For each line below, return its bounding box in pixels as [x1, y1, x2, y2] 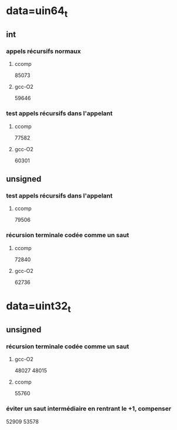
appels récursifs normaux [6, 47, 81, 55]
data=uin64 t [6, 4, 68, 19]
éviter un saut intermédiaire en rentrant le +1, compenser [6, 405, 172, 413]
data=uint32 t [6, 299, 72, 315]
